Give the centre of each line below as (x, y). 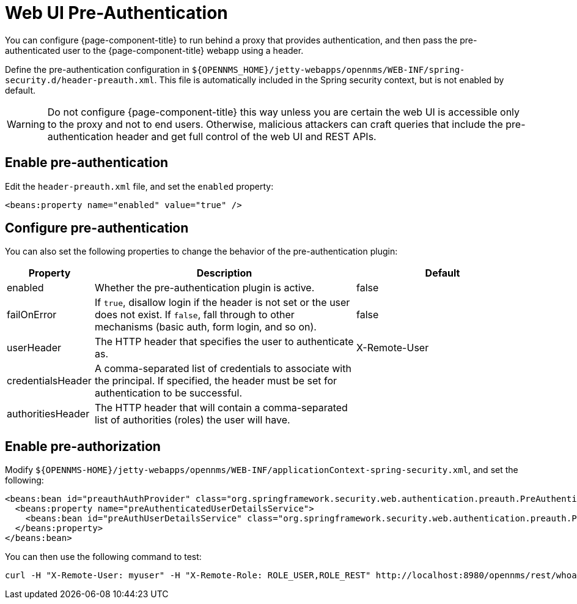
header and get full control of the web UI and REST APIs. (246, 136)
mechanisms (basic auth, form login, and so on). (205, 327)
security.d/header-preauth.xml (80, 80)
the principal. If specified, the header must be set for (216, 381)
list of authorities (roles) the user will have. (192, 420)
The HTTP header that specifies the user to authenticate (224, 342)
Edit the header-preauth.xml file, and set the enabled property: (139, 186)
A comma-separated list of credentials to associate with (223, 369)
